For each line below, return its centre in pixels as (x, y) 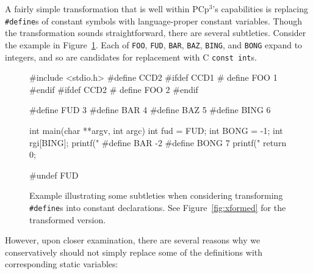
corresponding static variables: (62, 264)
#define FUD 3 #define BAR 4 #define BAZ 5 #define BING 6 (150, 110)
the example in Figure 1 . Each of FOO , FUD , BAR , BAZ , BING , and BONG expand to (154, 44)
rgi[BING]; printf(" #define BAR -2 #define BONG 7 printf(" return (158, 142)
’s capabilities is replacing (260, 9)
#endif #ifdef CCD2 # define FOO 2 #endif (114, 89)
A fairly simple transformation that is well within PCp (107, 9)
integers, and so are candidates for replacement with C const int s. (131, 57)
